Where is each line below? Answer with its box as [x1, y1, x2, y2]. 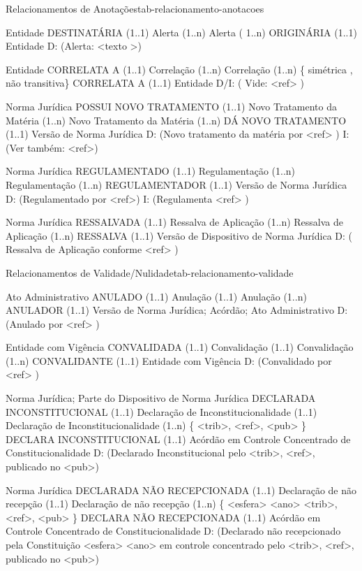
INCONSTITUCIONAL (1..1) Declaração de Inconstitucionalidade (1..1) [6, 404, 317, 419]
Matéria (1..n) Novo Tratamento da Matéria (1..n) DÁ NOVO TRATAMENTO [6, 113, 347, 127]
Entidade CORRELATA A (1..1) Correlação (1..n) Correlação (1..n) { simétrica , [6, 62, 353, 76]
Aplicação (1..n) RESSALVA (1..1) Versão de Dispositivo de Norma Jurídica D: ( [6, 228, 353, 243]
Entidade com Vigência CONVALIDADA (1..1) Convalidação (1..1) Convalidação [6, 340, 354, 354]
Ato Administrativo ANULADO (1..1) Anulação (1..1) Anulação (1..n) [6, 289, 307, 303]
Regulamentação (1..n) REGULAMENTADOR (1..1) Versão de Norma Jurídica [6, 177, 347, 191]
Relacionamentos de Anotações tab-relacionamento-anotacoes [6, 1, 264, 15]
